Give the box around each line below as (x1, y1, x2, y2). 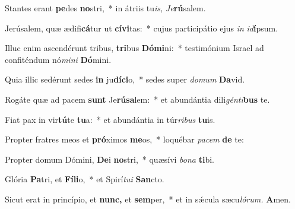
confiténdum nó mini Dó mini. (5, 53, 112, 65)
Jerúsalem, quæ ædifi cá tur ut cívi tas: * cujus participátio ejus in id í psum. (5, 21, 278, 34)
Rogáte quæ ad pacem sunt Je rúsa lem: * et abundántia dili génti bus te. (5, 93, 270, 105)
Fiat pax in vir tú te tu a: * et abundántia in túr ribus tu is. (5, 113, 215, 125)
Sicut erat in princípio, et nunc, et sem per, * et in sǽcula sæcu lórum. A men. (5, 192, 291, 205)
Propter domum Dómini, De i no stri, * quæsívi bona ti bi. (5, 153, 214, 165)
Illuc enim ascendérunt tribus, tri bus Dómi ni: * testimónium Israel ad (5, 42, 264, 54)
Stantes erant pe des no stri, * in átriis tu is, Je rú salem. (5, 2, 206, 14)
